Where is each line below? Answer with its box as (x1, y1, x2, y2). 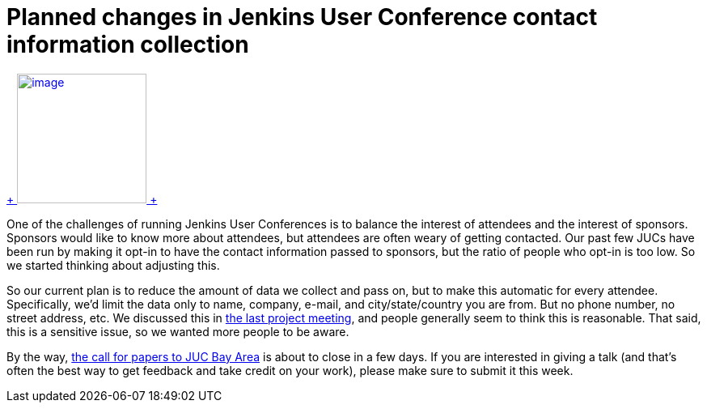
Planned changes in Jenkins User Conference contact (6, 3, 598, 31)
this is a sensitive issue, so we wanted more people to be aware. (6, 324, 349, 339)
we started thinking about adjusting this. (6, 258, 220, 272)
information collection (6, 31, 249, 58)
